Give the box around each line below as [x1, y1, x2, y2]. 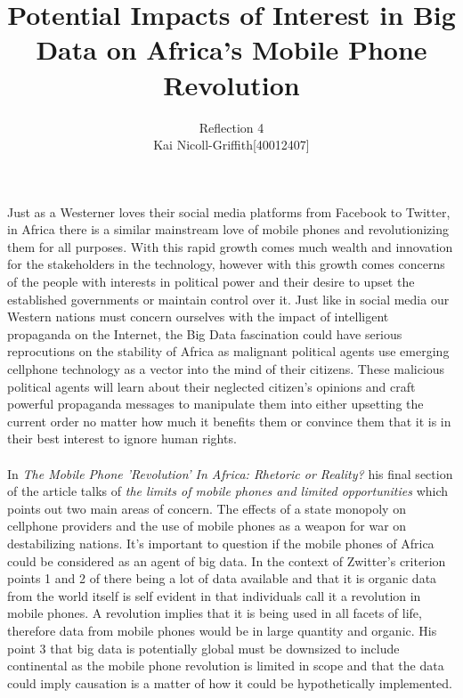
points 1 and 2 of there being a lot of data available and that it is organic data [7, 569, 437, 588]
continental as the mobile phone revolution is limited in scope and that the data [7, 656, 444, 675]
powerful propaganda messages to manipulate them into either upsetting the [7, 394, 424, 413]
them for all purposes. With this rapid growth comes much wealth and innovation [7, 237, 453, 256]
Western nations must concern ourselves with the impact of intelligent [7, 307, 389, 326]
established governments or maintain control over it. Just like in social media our [7, 289, 450, 308]
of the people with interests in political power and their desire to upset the [7, 272, 415, 291]
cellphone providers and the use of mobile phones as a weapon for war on [7, 516, 407, 535]
